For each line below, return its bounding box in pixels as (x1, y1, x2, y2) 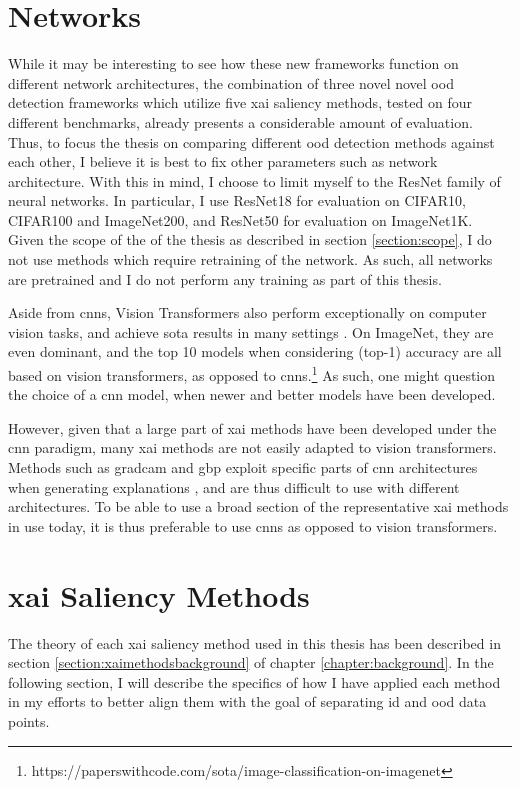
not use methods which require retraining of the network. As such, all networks (8, 249, 493, 270)
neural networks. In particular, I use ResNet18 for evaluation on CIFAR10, (8, 190, 466, 211)
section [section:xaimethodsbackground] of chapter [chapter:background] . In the (8, 652, 494, 673)
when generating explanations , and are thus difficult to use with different (8, 476, 460, 497)
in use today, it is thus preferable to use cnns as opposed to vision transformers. (8, 515, 498, 536)
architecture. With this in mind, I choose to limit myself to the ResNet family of (8, 170, 501, 191)
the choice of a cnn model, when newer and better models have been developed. (8, 384, 496, 405)
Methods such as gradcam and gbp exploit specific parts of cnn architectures (8, 457, 478, 478)
